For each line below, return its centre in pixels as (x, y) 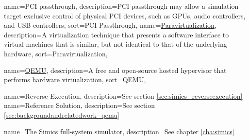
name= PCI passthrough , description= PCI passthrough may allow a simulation (121, 6)
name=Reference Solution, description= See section (80, 105)
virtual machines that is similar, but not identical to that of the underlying (116, 44)
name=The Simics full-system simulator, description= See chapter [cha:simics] (119, 131)
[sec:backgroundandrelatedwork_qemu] (62, 114)
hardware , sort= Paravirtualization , (56, 53)
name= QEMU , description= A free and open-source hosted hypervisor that (115, 70)
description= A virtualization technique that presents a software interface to (116, 34)
